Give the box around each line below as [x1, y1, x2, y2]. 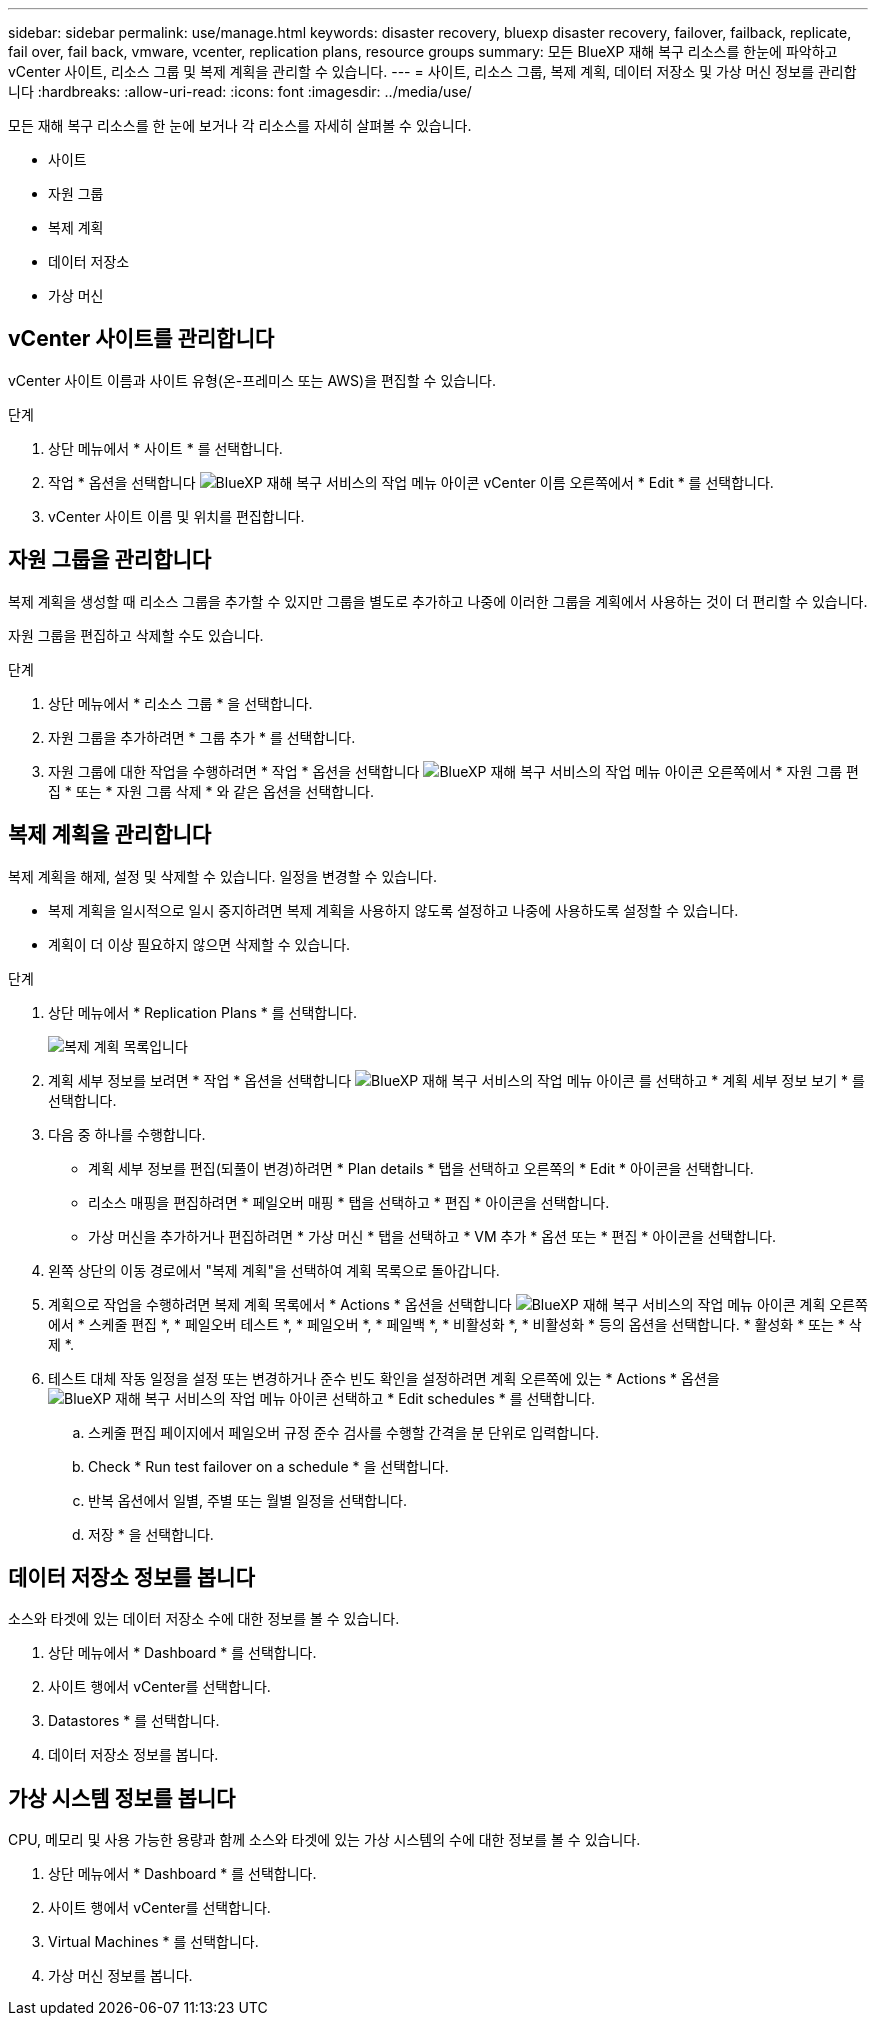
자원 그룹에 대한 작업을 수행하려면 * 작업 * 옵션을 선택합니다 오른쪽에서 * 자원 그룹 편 [48, 762, 859, 780]
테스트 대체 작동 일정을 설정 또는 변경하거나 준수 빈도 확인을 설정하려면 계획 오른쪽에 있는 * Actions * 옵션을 [48, 1369, 720, 1387]
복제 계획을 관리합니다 [8, 822, 212, 848]
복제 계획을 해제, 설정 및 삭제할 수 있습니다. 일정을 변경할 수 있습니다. [8, 867, 437, 885]
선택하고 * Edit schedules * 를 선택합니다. [331, 1389, 595, 1407]
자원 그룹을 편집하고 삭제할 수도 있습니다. [8, 626, 264, 644]
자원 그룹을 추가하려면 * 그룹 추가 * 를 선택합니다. [48, 728, 356, 746]
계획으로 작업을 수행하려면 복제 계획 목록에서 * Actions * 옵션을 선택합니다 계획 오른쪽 [48, 1295, 868, 1313]
